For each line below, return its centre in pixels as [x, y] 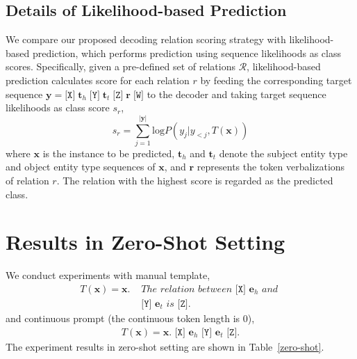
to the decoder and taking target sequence [236, 94]
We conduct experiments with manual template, [108, 275]
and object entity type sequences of [81, 167]
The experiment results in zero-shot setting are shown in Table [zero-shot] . [165, 346]
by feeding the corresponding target [276, 80]
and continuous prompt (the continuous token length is [123, 318]
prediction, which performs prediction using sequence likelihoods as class [186, 53]
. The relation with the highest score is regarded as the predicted [195, 181]
